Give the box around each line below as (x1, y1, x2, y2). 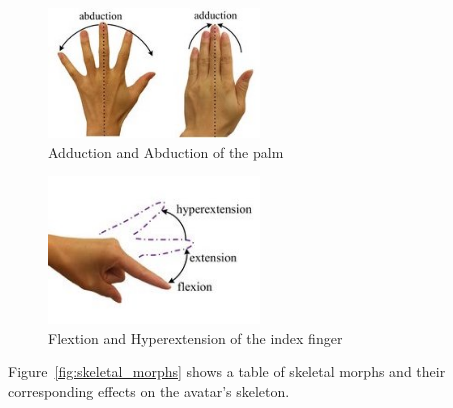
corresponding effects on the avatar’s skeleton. (8, 380, 290, 401)
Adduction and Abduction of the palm (48, 141, 284, 162)
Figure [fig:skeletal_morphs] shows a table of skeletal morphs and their (8, 361, 446, 382)
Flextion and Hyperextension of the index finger (48, 327, 343, 348)
